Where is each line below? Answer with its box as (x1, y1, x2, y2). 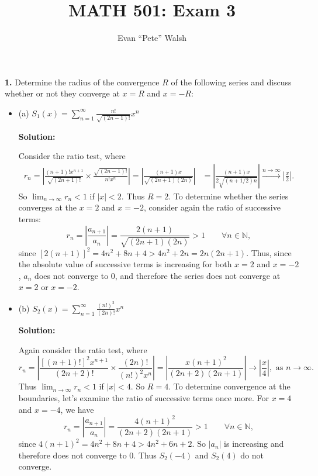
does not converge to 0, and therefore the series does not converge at (34, 269, 281, 281)
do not (240, 449, 264, 461)
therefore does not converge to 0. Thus (18, 449, 157, 461)
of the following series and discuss (171, 75, 292, 88)
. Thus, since (246, 246, 292, 258)
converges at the (18, 201, 77, 213)
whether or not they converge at (5, 87, 120, 99)
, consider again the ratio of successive (143, 201, 281, 213)
